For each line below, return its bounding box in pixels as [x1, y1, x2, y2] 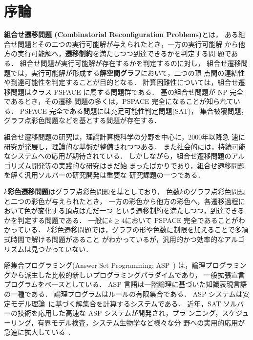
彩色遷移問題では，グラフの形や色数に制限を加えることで [50, 224, 235, 235]
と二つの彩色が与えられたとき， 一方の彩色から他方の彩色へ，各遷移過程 [4, 196, 238, 206]
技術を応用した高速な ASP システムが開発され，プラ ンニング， [17, 308, 222, 318]
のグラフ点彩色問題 [183, 186, 245, 197]
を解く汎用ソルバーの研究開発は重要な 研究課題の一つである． [4, 170, 205, 180]
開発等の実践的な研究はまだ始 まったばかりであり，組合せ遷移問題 [31, 160, 245, 170]
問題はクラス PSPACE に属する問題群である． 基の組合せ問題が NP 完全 [10, 86, 244, 97]
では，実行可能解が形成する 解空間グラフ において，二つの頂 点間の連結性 [10, 67, 245, 78]
